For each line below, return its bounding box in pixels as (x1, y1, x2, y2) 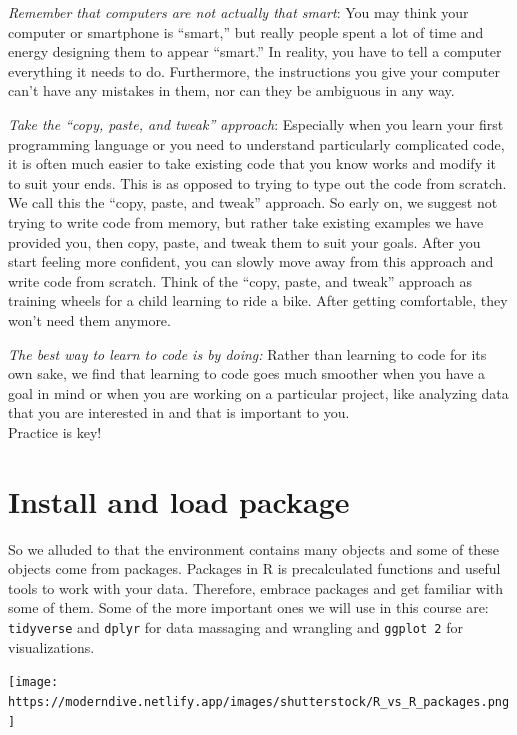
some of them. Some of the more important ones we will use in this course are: (8, 597, 489, 618)
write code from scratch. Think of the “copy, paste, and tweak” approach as (8, 270, 472, 291)
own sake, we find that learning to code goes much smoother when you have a (8, 363, 486, 384)
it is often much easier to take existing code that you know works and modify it (8, 153, 497, 174)
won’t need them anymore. (8, 309, 171, 330)
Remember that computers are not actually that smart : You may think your (8, 2, 469, 22)
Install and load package (8, 480, 350, 521)
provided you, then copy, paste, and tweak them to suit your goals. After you (8, 231, 481, 252)
